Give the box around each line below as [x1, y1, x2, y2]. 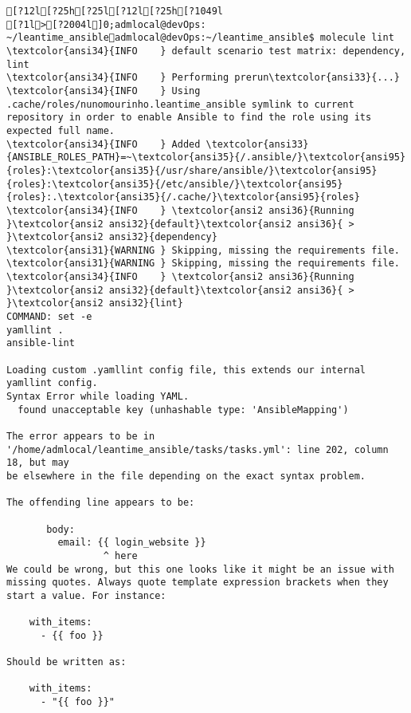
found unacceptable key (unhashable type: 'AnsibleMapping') [18, 404, 349, 416]
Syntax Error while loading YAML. [6, 391, 190, 403]
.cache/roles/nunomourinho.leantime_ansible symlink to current [6, 98, 354, 110]
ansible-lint [6, 337, 75, 349]
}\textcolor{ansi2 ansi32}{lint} [6, 297, 183, 309]
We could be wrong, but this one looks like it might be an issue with [6, 563, 394, 575]
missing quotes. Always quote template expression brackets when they [6, 577, 389, 589]
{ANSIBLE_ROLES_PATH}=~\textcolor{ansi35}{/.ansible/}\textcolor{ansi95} [6, 152, 406, 163]
